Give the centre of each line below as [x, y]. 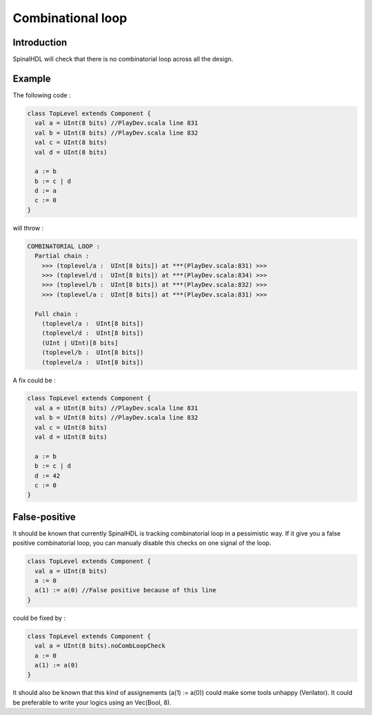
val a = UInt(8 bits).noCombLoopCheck [100, 646]
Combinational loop [70, 18]
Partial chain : [62, 256]
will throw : [28, 228]
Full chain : [56, 314]
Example [32, 78]
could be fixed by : [39, 618]
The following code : [42, 95]
